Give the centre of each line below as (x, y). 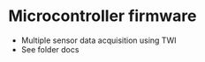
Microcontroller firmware (102, 16)
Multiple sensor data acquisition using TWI (99, 40)
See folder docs (50, 49)
